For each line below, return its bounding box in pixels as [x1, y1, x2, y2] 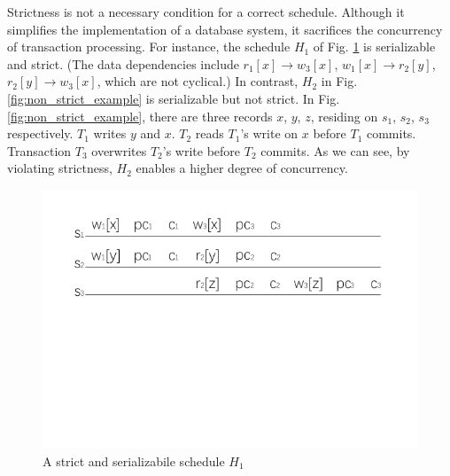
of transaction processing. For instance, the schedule [7, 37, 291, 56]
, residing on [310, 106, 378, 125]
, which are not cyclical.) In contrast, [97, 72, 299, 90]
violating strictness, [7, 159, 112, 177]
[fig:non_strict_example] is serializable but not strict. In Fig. [7, 89, 340, 107]
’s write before [162, 141, 241, 160]
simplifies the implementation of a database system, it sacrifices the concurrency [7, 20, 443, 38]
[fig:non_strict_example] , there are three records [7, 106, 273, 125]
